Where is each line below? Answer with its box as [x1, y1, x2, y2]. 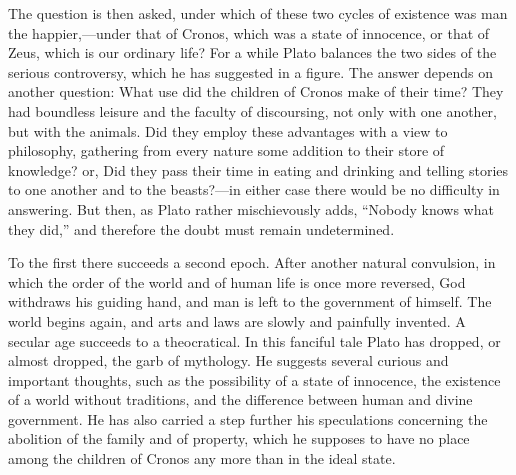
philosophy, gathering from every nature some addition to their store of [8, 140, 445, 161]
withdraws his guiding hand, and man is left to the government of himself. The [8, 291, 492, 312]
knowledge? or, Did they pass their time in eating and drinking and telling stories [8, 159, 509, 180]
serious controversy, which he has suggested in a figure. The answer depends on [8, 61, 493, 82]
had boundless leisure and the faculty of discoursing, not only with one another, [8, 100, 498, 121]
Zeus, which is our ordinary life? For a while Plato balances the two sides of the [8, 42, 497, 63]
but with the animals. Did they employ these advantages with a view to [8, 120, 448, 141]
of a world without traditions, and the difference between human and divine [8, 389, 473, 410]
